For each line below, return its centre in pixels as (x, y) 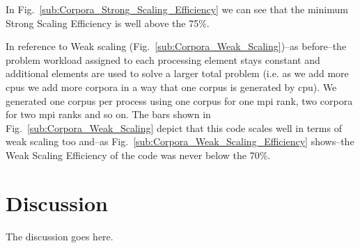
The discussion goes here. (60, 236)
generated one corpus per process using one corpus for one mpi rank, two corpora (179, 100)
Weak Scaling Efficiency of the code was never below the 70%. (138, 155)
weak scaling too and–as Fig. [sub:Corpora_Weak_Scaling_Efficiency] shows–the (180, 141)
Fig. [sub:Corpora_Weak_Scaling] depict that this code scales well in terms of (174, 127)
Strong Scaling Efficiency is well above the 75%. (108, 23)
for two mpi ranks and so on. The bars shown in (108, 114)
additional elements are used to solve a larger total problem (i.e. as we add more (177, 73)
